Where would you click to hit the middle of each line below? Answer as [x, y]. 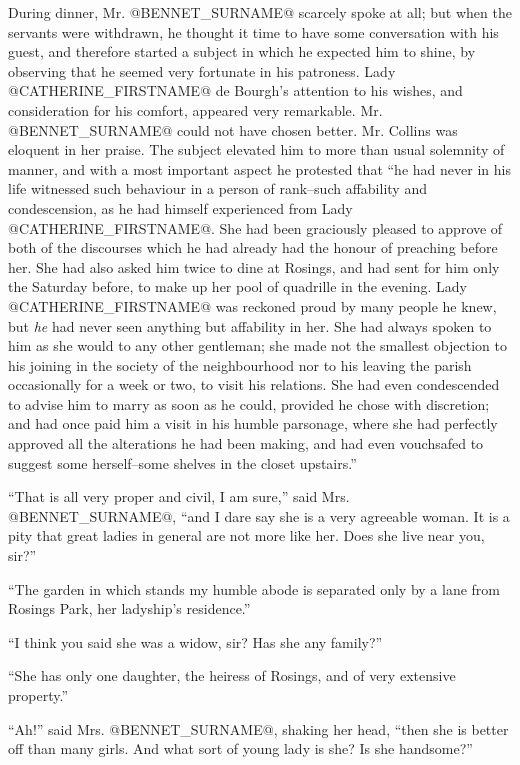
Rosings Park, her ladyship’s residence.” [129, 608]
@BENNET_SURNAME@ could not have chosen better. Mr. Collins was [233, 129]
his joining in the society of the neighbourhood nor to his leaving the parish [240, 364]
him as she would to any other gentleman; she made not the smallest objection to [257, 345]
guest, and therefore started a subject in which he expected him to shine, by [242, 51]
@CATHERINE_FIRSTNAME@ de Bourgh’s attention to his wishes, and [235, 90]
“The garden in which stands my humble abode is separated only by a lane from [254, 588]
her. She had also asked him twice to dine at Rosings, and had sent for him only [254, 266]
